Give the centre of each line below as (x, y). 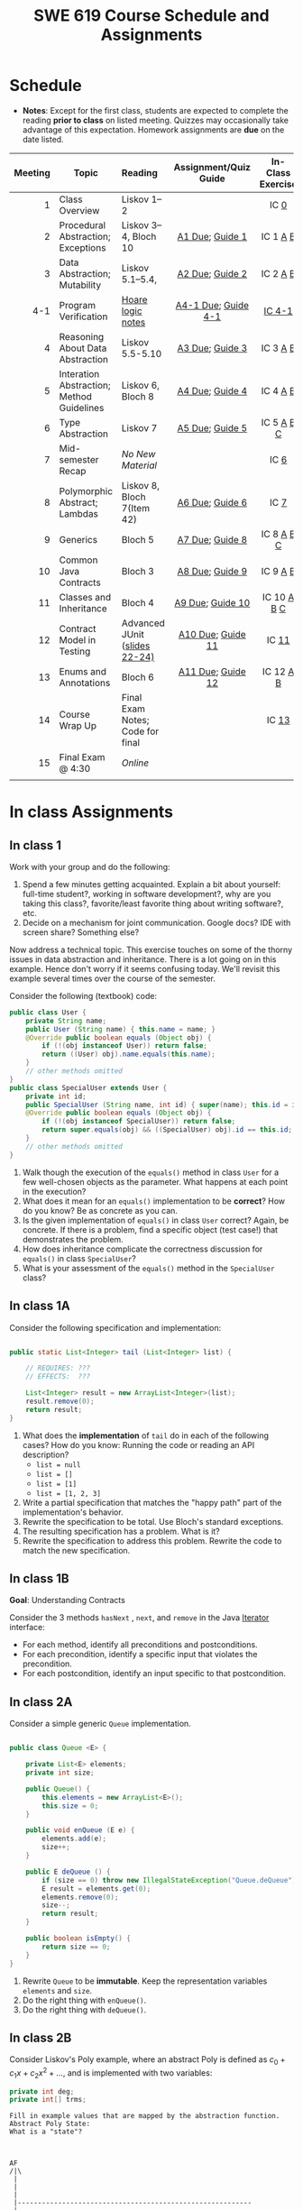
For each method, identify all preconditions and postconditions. (140, 1645)
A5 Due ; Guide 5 (212, 427)
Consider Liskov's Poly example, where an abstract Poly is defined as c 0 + (147, 2061)
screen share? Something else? (81, 932)
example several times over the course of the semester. (113, 978)
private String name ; (66, 1021)
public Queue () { (58, 1789)
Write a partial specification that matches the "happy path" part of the (152, 1502)
